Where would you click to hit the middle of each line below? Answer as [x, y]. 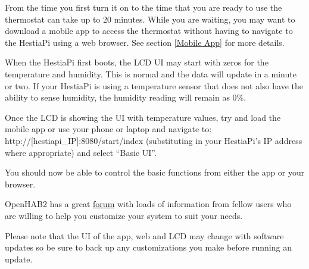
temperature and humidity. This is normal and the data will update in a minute [151, 73]
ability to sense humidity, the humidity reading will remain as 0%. [126, 97]
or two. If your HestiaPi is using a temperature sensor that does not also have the [154, 85]
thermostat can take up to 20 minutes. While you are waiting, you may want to [150, 19]
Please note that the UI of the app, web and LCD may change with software [144, 235]
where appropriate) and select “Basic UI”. [81, 152]
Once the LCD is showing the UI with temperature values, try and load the [143, 117]
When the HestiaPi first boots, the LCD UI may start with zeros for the [137, 62]
